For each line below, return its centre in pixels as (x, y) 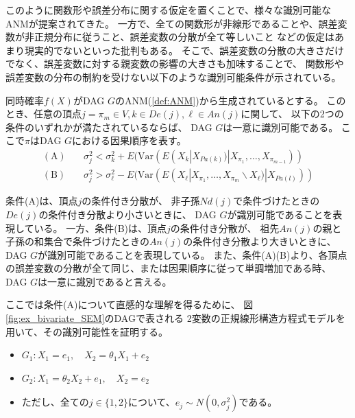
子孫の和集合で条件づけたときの (77, 241)
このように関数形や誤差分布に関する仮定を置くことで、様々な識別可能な (169, 10)
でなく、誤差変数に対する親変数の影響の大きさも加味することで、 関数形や (175, 63)
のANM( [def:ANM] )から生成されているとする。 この (231, 100)
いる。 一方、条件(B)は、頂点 (100, 228)
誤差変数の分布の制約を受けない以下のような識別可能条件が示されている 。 (173, 77)
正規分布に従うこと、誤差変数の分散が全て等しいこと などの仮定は (184, 37)
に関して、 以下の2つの (292, 114)
